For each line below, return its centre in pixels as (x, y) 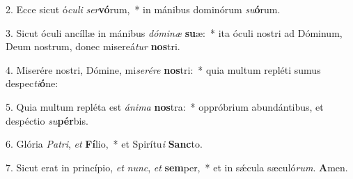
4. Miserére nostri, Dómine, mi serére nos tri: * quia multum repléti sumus (163, 69)
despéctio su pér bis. (47, 120)
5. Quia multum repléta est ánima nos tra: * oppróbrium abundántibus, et (165, 106)
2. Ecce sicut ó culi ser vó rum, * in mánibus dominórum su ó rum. (143, 9)
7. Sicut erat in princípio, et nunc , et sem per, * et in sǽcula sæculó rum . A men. (177, 167)
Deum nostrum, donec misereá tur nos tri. (93, 46)
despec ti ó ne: (32, 83)
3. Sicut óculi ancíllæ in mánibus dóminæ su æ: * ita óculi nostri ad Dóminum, (174, 32)
